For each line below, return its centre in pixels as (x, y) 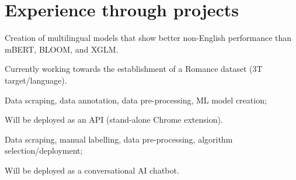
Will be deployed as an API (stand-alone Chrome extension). (114, 120)
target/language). (36, 80)
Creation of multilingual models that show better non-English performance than (148, 38)
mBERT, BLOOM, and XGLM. (62, 49)
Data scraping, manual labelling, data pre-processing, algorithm (119, 139)
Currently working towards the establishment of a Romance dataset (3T (134, 69)
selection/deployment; (44, 150)
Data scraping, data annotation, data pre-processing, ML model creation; (136, 100)
